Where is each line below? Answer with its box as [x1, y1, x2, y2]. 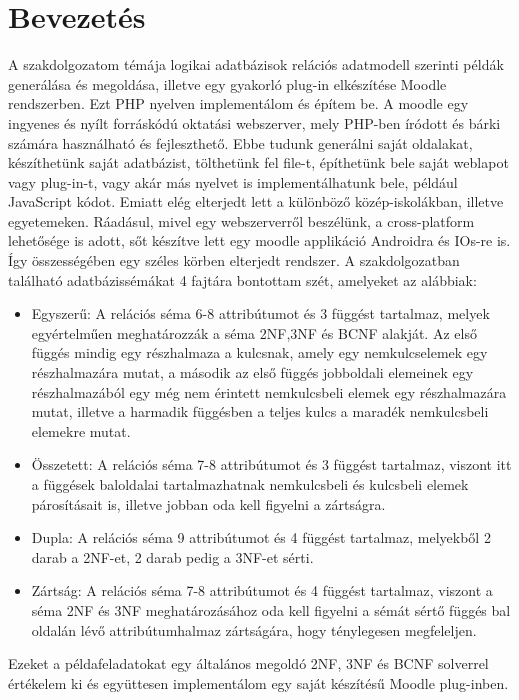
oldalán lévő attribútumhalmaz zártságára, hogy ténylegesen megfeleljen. [31, 619, 477, 640]
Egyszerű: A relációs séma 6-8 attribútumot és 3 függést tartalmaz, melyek [31, 303, 490, 324]
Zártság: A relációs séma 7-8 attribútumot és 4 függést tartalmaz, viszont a [31, 580, 493, 601]
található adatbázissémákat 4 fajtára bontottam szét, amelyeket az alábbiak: [8, 269, 477, 290]
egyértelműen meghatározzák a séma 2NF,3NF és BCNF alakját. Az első [31, 322, 477, 343]
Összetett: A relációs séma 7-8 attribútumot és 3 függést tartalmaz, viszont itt [31, 454, 512, 475]
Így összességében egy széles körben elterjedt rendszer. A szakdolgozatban [8, 250, 460, 271]
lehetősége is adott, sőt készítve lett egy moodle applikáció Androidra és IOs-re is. [8, 230, 511, 251]
